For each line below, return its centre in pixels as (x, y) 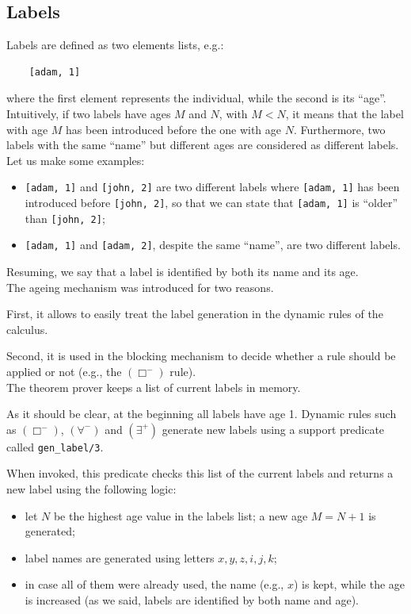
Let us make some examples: (76, 160)
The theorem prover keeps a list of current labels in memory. (154, 387)
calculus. (27, 329)
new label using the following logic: (91, 488)
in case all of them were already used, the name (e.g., (154, 584)
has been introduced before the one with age (174, 129)
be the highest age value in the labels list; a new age (181, 515)
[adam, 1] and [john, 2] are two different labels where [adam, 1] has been (212, 187)
